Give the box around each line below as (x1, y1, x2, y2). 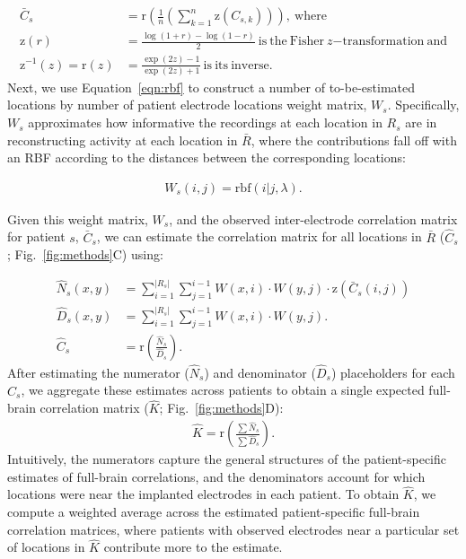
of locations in (7, 537, 85, 556)
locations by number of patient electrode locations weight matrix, (7, 95, 367, 114)
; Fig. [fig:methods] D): (159, 398, 284, 417)
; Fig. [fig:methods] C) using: (7, 245, 163, 264)
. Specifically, (387, 95, 460, 114)
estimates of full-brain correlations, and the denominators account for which (7, 467, 426, 485)
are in (405, 113, 437, 132)
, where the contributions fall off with (251, 130, 457, 149)
